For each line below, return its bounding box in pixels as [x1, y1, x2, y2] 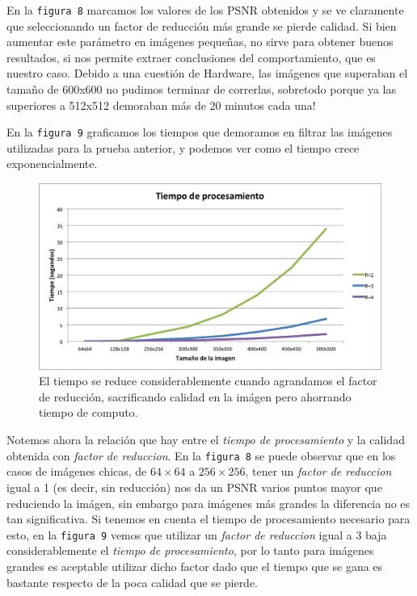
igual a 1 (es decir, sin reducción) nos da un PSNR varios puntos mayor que [6, 478, 382, 495]
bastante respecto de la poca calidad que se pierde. [6, 573, 259, 590]
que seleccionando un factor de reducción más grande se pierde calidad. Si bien [6, 17, 397, 34]
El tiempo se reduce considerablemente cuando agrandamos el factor [39, 372, 377, 389]
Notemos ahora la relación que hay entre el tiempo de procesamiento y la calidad [6, 431, 405, 448]
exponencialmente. [6, 155, 98, 172]
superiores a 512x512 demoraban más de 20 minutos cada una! [6, 96, 316, 113]
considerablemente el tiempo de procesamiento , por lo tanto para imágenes [6, 542, 374, 559]
